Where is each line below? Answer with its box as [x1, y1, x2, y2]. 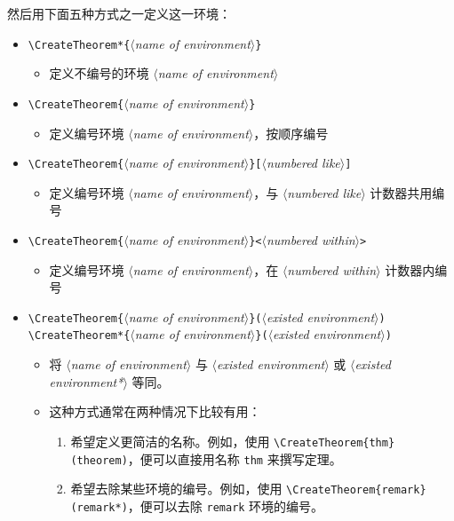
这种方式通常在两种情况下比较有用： [49, 402, 261, 421]
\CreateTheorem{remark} [286, 484, 426, 497]
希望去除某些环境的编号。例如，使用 [70, 479, 283, 498]
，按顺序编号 [253, 123, 329, 142]
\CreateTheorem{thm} [274, 436, 395, 449]
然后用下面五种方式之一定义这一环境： [7, 4, 231, 22]
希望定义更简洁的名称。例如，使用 [70, 431, 270, 450]
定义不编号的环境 [49, 64, 149, 83]
